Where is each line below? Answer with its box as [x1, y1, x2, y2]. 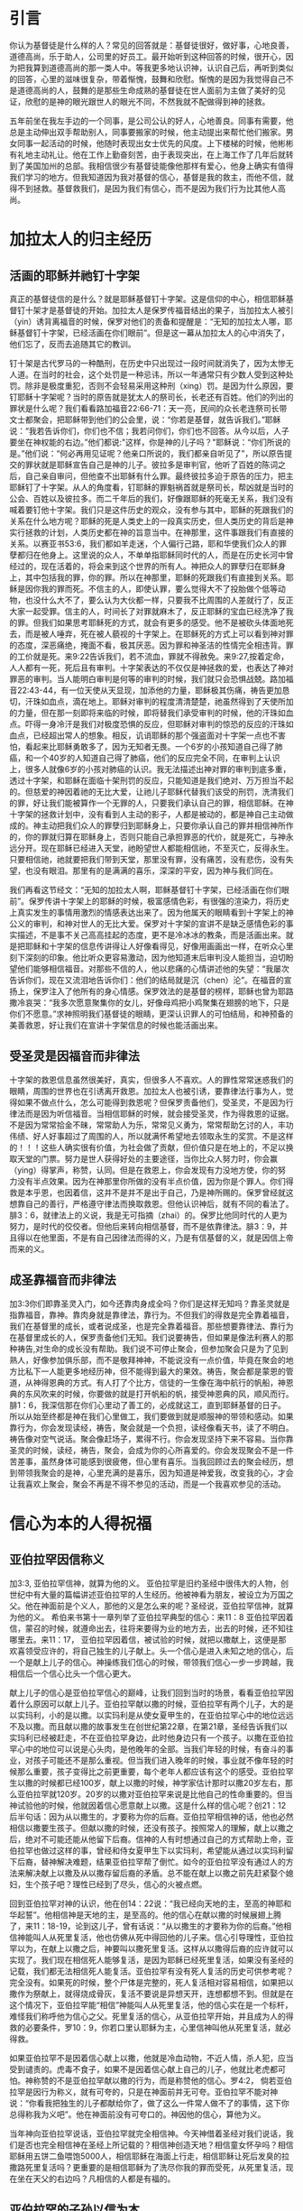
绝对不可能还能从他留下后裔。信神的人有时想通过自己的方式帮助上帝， [24, 1833, 286, 1845]
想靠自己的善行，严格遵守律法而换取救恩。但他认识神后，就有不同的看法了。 [9, 1198, 294, 1209]
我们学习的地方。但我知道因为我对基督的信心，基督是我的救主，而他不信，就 [9, 171, 294, 182]
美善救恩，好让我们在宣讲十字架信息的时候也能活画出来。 [9, 1019, 223, 1030]
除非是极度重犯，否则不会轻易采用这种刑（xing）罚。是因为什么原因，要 [24, 380, 294, 391]
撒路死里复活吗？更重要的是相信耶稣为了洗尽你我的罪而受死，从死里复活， [9, 2161, 286, 2172]
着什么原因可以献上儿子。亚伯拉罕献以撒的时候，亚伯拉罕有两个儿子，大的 [9, 1698, 286, 1709]
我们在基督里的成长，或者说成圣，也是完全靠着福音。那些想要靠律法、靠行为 [9, 1321, 294, 1331]
